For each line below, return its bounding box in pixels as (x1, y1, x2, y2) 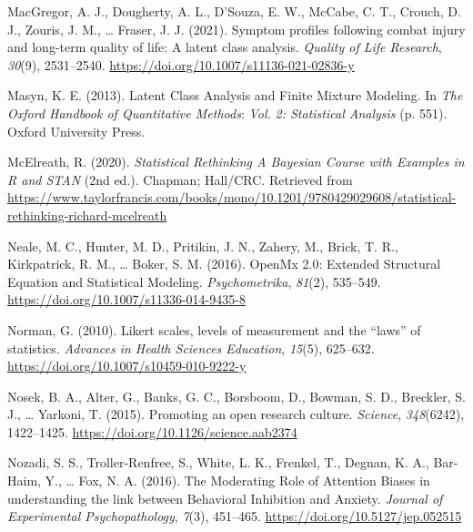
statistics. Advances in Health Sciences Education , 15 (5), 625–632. (7, 338, 375, 357)
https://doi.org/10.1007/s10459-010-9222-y (7, 356, 247, 375)
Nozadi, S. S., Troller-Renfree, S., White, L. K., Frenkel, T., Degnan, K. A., (7, 453, 429, 472)
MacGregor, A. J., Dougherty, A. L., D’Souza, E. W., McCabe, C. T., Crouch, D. (7, 2, 461, 20)
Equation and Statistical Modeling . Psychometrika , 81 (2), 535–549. (7, 271, 381, 291)
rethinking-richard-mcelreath (7, 205, 167, 224)
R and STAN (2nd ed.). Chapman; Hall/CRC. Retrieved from (7, 169, 353, 189)
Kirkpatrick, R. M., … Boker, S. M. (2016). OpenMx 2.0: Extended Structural (7, 254, 441, 273)
